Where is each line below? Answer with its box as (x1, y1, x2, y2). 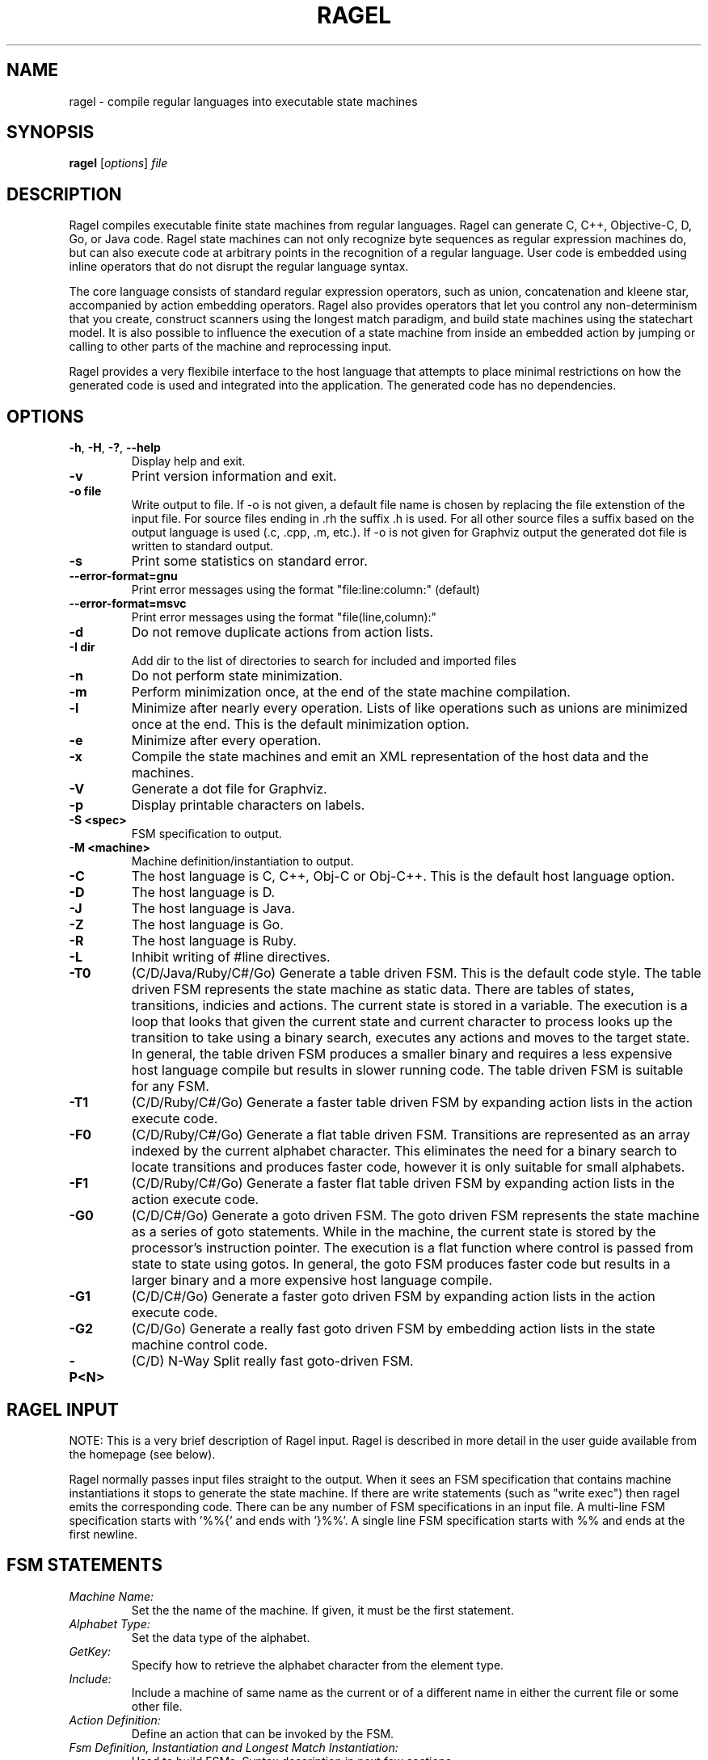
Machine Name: (69, 1589, 154, 1603)
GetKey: (69, 1644, 112, 1658)
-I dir (69, 640, 95, 655)
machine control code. (131, 1337, 268, 1354)
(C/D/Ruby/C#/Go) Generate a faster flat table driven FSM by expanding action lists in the (131, 1175, 675, 1192)
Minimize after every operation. (131, 732, 322, 749)
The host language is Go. (131, 916, 284, 933)
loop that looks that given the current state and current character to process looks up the (131, 1013, 673, 1030)
